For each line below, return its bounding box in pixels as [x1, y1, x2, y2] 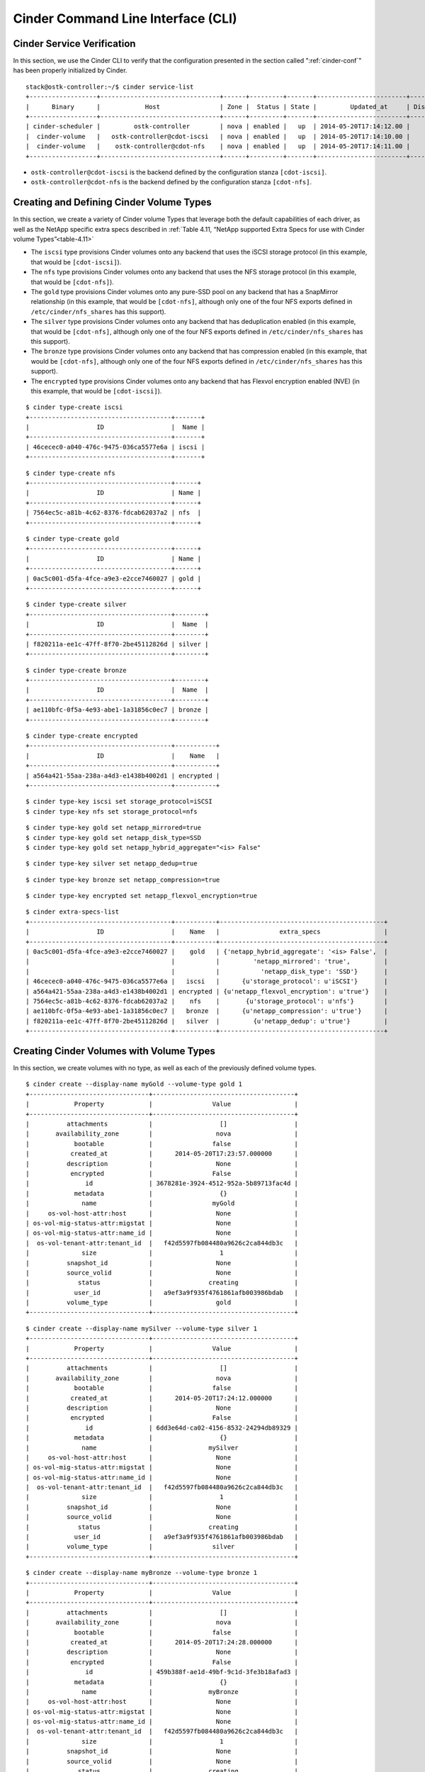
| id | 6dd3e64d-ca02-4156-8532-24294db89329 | [25, 1423, 299, 1432]
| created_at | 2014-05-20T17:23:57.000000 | [25, 1150, 299, 1158]
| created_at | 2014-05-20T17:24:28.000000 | [25, 1638, 299, 1646]
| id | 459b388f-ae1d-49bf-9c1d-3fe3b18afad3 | [25, 1668, 299, 1676]
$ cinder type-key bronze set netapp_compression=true [25, 875, 220, 884]
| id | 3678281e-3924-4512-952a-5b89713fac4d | [25, 1179, 299, 1187]
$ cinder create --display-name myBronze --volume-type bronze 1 [25, 1569, 258, 1577]
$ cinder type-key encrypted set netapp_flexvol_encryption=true [25, 892, 258, 900]
